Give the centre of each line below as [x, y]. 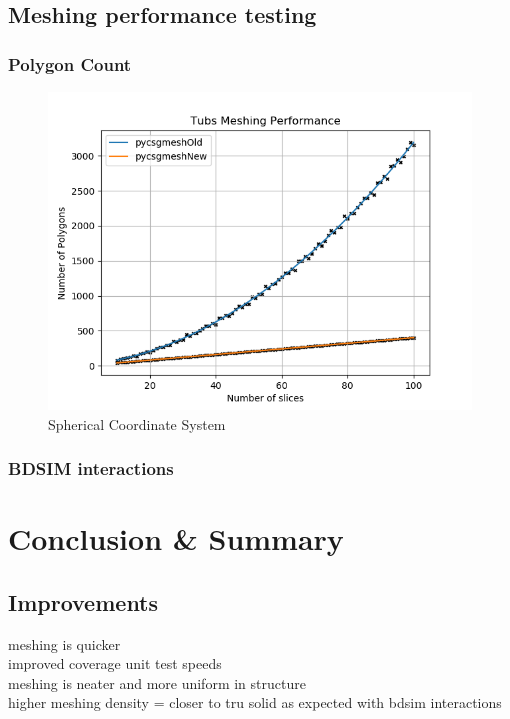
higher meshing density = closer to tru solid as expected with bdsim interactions [255, 702]
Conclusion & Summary [176, 538]
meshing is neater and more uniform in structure [157, 682]
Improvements [83, 601]
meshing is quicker [64, 643]
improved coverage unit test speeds [115, 663]
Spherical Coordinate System [137, 423]
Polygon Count [70, 63]
